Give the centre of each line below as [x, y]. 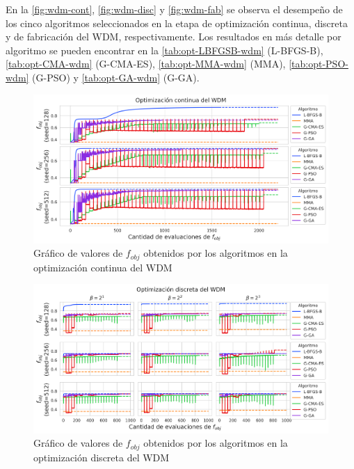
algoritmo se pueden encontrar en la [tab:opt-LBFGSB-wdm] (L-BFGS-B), [164, 50]
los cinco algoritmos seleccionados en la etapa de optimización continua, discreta [177, 23]
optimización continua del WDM [103, 267]
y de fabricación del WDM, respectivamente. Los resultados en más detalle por [174, 37]
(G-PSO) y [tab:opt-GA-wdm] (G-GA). [116, 77]
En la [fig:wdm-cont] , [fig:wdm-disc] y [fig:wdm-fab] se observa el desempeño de [174, 9]
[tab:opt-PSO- [319, 64]
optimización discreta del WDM [102, 457]
